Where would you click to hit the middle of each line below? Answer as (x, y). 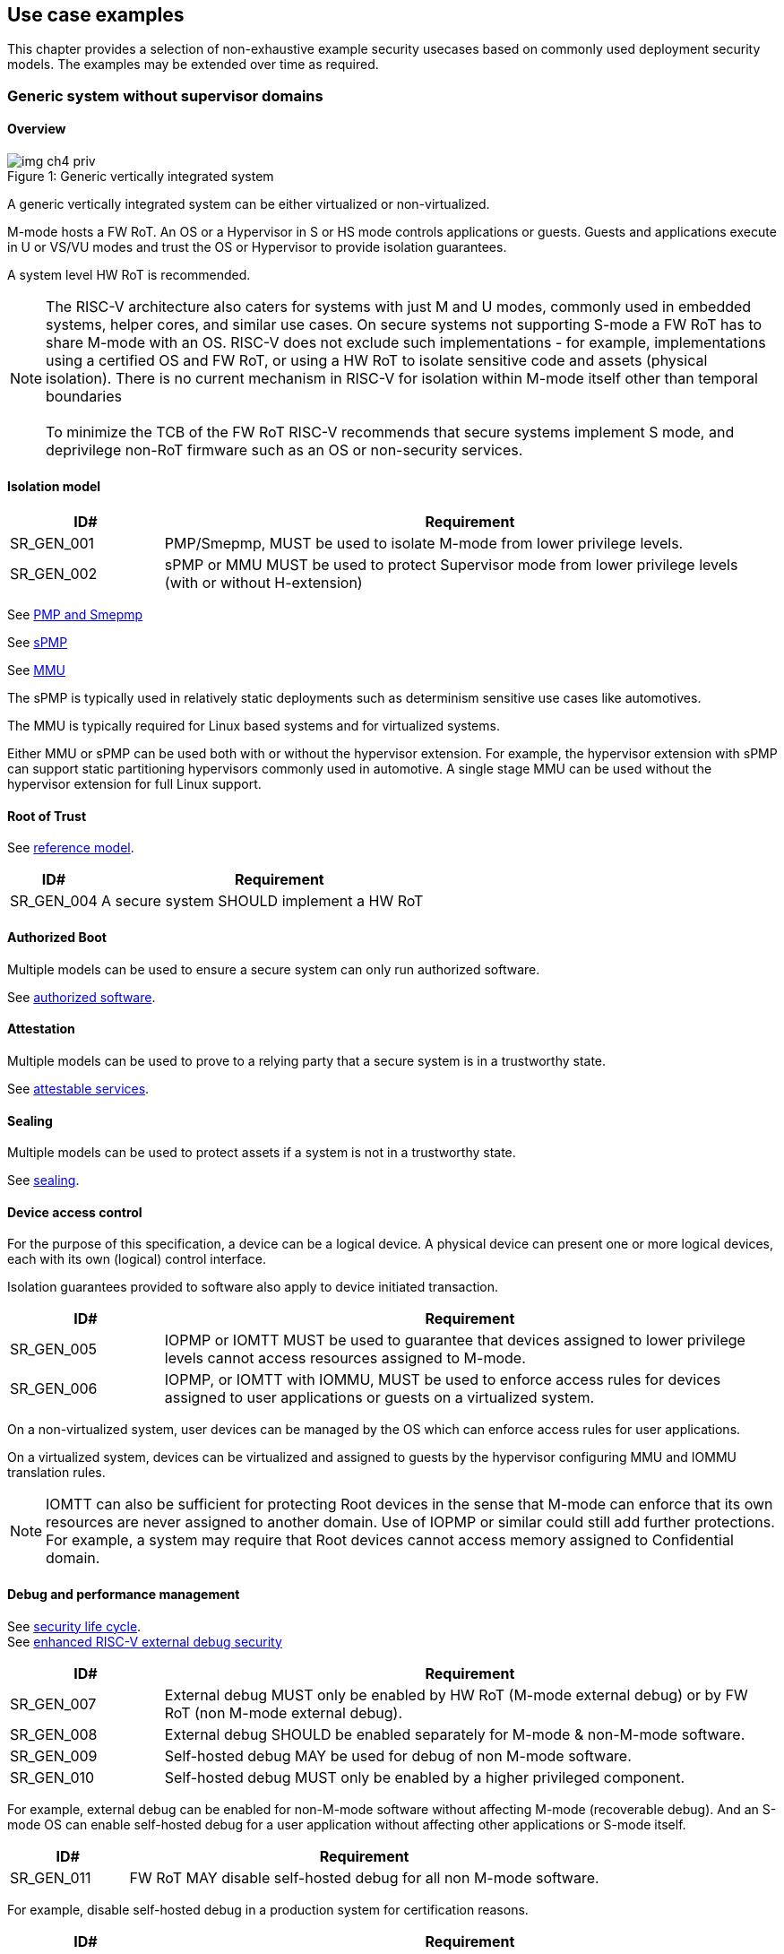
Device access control (75, 1212)
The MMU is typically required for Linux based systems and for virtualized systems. (254, 726)
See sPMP (38, 643)
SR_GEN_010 (52, 1777)
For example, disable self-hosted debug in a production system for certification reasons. (268, 1909)
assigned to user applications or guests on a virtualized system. (379, 1398)
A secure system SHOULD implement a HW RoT (262, 901)
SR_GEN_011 (51, 1877)
